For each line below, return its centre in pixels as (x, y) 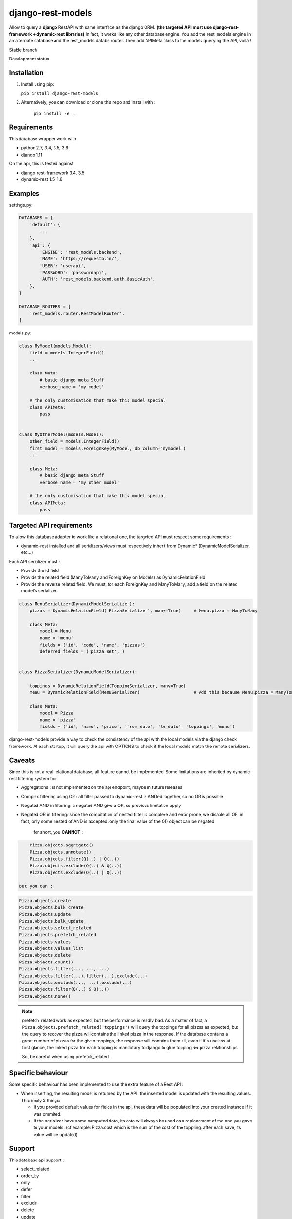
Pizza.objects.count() (46, 962)
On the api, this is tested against (41, 164)
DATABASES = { (36, 218)
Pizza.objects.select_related (55, 928)
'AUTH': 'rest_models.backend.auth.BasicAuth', (98, 279)
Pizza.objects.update (45, 914)
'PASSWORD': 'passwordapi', (73, 273)
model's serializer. (39, 591)
